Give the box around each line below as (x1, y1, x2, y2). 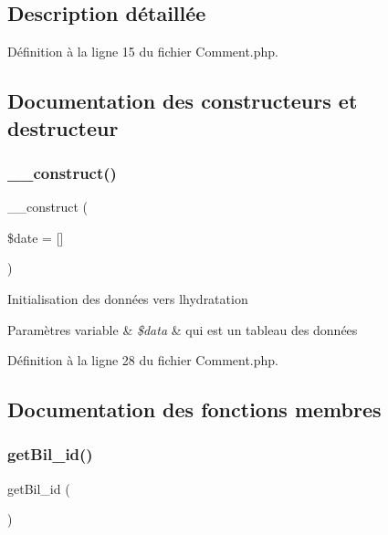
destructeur (7, 113, 119, 142)
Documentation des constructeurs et (7, 87, 358, 115)
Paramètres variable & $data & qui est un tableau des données (7, 320, 358, 339)
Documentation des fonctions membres (7, 395, 382, 424)
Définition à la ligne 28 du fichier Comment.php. (7, 351, 278, 370)
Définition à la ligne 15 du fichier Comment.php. (7, 42, 278, 61)
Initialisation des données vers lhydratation (7, 288, 248, 308)
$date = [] (7, 227, 64, 247)
